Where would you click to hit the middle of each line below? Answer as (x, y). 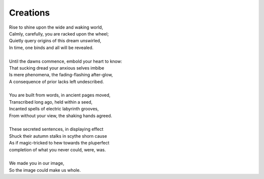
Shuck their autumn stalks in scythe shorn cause (58, 136)
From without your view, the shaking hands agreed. (61, 116)
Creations (29, 13)
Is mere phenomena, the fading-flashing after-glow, (61, 75)
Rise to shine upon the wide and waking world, (56, 27)
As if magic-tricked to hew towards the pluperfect (59, 143)
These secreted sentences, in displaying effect (56, 129)
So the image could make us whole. (45, 170)
